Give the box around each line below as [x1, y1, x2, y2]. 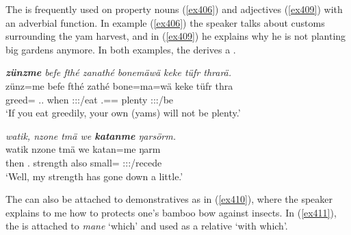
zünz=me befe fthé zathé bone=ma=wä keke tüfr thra [5, 78, 233, 92]
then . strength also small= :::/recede [5, 155, 162, 169]
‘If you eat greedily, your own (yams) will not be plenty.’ [5, 106, 241, 120]
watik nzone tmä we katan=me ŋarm [5, 142, 161, 156]
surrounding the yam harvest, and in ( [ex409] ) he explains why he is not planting [5, 29, 346, 43]
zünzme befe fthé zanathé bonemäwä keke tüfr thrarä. [5, 65, 232, 79]
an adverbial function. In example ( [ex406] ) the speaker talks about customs [5, 15, 325, 29]
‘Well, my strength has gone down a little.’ [5, 169, 183, 183]
